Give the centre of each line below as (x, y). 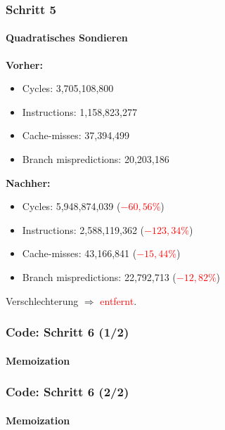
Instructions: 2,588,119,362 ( (83, 229)
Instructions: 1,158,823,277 (79, 111)
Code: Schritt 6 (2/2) (67, 392)
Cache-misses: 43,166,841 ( (79, 253)
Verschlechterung (42, 300)
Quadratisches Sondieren (67, 38)
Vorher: (24, 64)
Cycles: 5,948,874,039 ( (71, 206)
